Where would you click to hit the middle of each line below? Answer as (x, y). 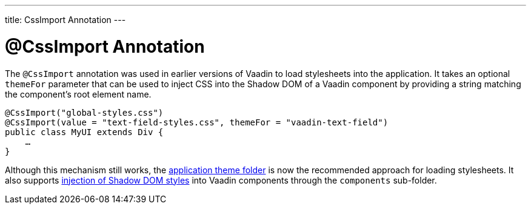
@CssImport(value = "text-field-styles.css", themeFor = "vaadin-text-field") (197, 122)
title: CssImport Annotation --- (65, 20)
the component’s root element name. (78, 94)
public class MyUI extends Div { (84, 132)
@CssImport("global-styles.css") (84, 112)
